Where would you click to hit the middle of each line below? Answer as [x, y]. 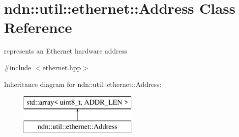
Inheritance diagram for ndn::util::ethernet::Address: [83, 84]
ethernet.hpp [62, 67]
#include [18, 67]
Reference [38, 27]
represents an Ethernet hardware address [66, 51]
